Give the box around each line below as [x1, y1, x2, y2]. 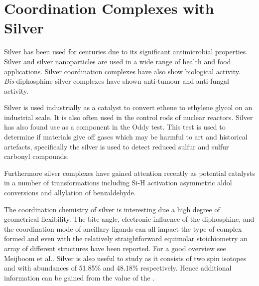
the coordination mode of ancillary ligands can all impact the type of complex [4, 223, 242, 234]
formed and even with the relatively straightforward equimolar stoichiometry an [4, 233, 248, 244]
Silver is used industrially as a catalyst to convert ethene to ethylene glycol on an [4, 102, 253, 113]
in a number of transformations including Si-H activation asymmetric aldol [4, 177, 232, 188]
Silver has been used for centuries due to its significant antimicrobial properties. [4, 46, 248, 57]
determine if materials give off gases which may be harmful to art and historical [4, 132, 248, 142]
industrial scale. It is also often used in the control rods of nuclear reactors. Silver [4, 112, 253, 122]
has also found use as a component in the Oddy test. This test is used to [4, 122, 226, 132]
